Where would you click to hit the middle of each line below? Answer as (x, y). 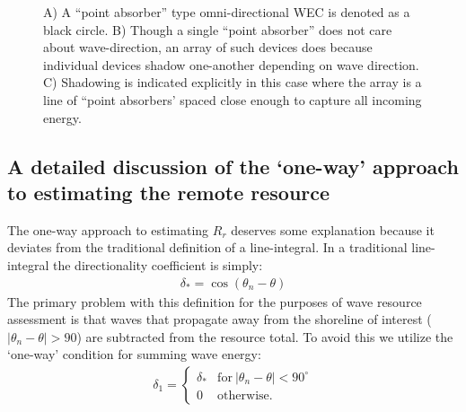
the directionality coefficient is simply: (158, 264)
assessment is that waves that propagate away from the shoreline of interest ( (220, 319)
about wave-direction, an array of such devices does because (208, 47)
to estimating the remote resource (169, 192)
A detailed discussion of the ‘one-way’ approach (233, 166)
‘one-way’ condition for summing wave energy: (134, 354)
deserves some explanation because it (333, 229)
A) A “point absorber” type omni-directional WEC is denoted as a (227, 12)
